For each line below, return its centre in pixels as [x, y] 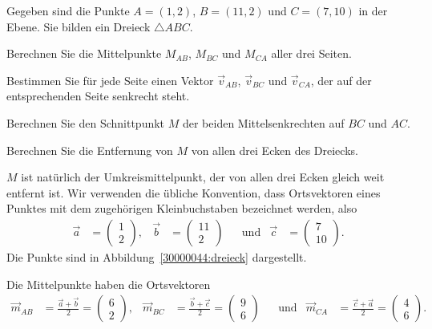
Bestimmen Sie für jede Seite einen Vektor [110, 80]
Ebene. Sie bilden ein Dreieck [79, 26]
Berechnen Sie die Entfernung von [90, 150]
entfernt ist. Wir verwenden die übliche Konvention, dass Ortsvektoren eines [194, 192]
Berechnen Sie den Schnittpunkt [86, 122]
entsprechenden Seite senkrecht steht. [98, 96]
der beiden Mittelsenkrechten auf [263, 122]
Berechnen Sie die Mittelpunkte [84, 53]
